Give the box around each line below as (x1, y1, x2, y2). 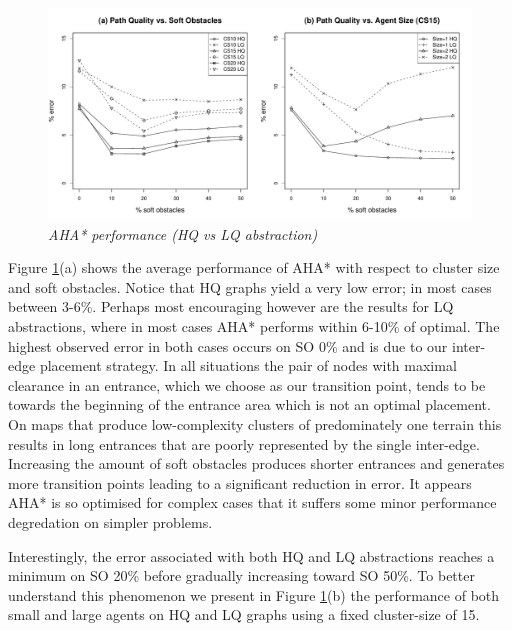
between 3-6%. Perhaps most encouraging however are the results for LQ (8, 296, 454, 317)
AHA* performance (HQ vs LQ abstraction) (48, 223, 318, 244)
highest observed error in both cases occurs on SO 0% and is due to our (8, 335, 448, 356)
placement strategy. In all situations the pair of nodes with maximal (39, 355, 457, 376)
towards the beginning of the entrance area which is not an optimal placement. (8, 394, 491, 415)
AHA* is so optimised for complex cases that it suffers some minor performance (8, 492, 497, 513)
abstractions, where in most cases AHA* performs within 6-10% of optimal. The (8, 315, 500, 336)
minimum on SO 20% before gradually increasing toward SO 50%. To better (8, 565, 475, 586)
